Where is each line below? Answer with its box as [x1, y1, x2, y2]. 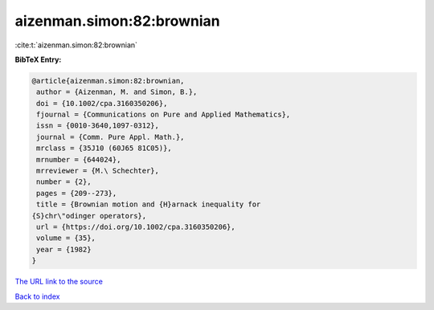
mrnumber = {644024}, [36, 155, 121, 164]
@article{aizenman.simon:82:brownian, [31, 76, 185, 85]
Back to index [14, 292, 60, 301]
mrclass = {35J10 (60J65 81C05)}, [36, 144, 172, 153]
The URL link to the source [14, 277, 104, 287]
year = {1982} [36, 245, 92, 254]
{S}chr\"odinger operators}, [31, 211, 147, 220]
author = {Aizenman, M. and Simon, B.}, [36, 88, 198, 96]
